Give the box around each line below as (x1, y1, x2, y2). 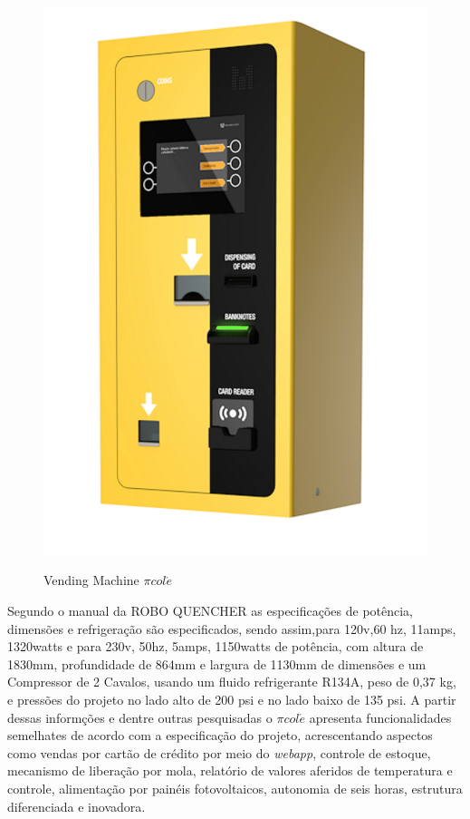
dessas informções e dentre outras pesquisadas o (7, 707, 273, 726)
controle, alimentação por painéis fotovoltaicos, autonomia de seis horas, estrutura (7, 778, 463, 797)
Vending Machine (43, 570, 139, 590)
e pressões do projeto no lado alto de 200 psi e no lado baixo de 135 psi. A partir (7, 690, 456, 709)
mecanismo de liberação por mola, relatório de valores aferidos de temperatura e (7, 761, 453, 780)
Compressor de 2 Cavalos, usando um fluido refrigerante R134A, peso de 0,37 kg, (7, 672, 456, 691)
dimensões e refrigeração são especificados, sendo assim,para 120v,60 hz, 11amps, (7, 619, 456, 638)
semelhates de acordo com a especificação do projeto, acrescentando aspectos (7, 726, 433, 745)
